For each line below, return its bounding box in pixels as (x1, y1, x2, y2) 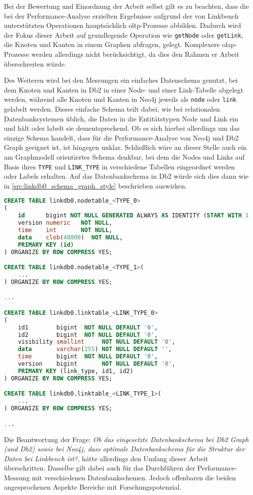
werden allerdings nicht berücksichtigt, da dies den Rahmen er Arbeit (31, 49, 239, 59)
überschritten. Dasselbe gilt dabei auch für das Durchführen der (4, 463, 195, 473)
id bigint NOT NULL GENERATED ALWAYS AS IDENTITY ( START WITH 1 (18, 212, 249, 219)
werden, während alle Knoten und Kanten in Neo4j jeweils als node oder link (4, 94, 237, 104)
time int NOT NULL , (18, 226, 112, 234)
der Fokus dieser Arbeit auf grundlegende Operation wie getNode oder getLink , (4, 29, 243, 40)
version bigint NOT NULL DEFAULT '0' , (18, 360, 175, 368)
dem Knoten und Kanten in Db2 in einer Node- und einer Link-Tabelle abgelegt (4, 84, 244, 94)
